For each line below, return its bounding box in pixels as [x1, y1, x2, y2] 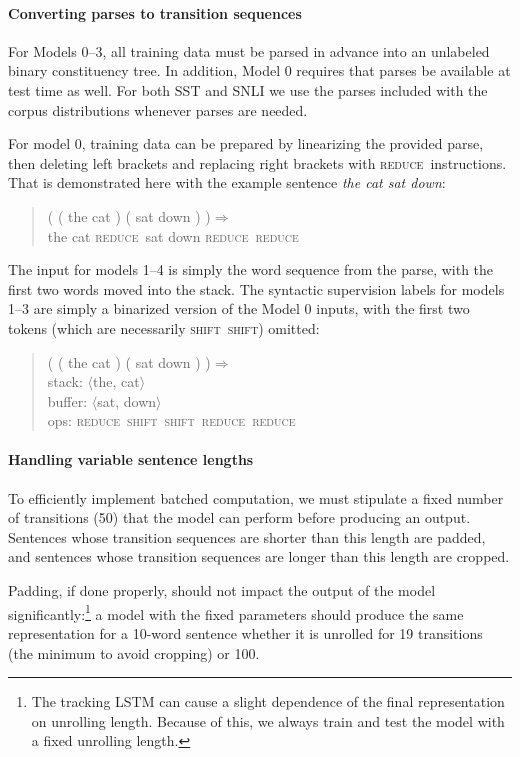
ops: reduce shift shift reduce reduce [47, 410, 296, 431]
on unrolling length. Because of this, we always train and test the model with [31, 710, 505, 731]
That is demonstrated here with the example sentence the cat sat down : [8, 172, 446, 193]
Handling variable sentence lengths [8, 449, 254, 470]
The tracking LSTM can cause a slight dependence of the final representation [31, 691, 505, 712]
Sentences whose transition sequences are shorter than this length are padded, [8, 526, 486, 547]
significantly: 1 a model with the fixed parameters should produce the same [8, 600, 464, 624]
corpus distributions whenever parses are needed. [8, 99, 308, 120]
